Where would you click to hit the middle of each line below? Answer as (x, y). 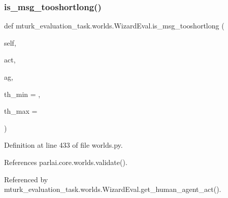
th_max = (21, 111)
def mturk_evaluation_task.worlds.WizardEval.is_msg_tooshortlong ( (114, 26)
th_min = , (22, 94)
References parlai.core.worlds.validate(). (66, 162)
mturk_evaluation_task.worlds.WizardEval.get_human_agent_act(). (113, 189)
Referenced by (26, 179)
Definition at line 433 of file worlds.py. (63, 145)
